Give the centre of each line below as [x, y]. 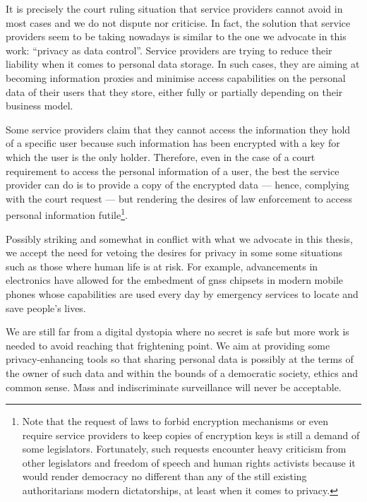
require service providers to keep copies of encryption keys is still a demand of [191, 435]
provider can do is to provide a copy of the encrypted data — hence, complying [178, 185]
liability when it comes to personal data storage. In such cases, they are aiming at [183, 64]
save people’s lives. [46, 307]
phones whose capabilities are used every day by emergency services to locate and [182, 293]
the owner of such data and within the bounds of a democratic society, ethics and [182, 372]
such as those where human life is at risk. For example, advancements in [162, 266]
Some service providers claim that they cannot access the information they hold [178, 129]
